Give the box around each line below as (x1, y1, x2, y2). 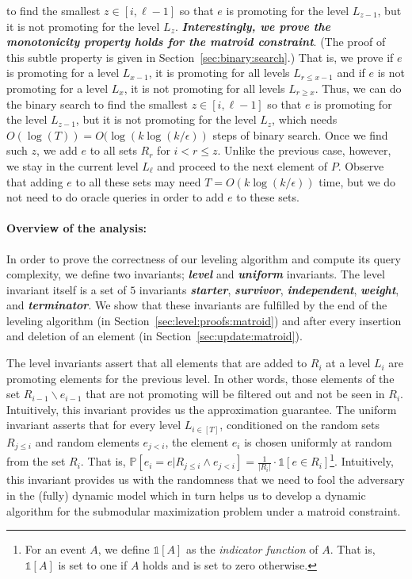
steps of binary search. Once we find (212, 126, 388, 143)
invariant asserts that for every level (6, 416, 181, 433)
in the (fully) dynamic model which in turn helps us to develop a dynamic (6, 486, 366, 503)
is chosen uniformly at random (244, 433, 392, 450)
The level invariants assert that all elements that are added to (6, 355, 307, 371)
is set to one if (58, 556, 128, 573)
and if (337, 64, 365, 81)
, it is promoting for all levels (148, 64, 290, 81)
